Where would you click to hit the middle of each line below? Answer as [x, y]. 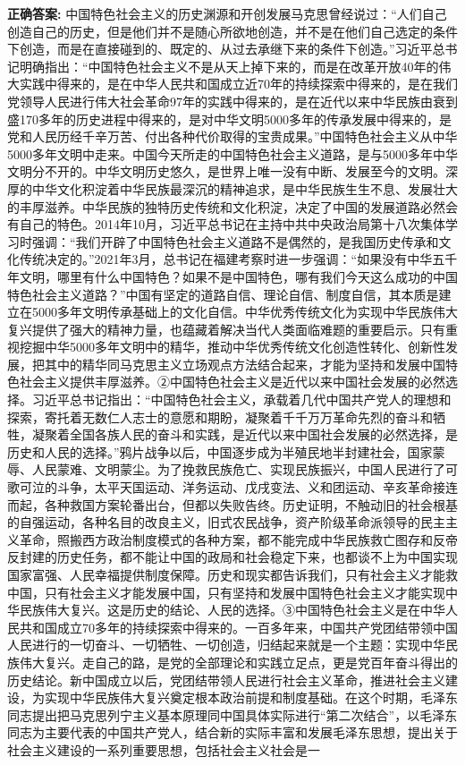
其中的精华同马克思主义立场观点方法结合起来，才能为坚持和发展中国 [245, 364]
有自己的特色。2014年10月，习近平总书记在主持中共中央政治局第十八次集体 [226, 224]
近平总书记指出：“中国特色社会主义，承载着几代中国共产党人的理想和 [248, 399]
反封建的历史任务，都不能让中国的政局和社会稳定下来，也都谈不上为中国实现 [232, 557]
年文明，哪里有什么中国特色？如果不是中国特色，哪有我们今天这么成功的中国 [232, 276]
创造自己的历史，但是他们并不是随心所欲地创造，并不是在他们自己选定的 [220, 31]
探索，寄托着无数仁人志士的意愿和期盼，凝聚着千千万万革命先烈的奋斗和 [220, 416]
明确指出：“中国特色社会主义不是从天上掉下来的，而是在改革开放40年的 [229, 66]
